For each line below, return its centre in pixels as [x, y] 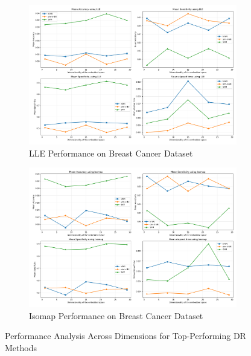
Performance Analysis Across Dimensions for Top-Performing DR [125, 336]
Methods [21, 347]
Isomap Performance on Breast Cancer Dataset [116, 315]
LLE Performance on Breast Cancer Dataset [111, 153]
